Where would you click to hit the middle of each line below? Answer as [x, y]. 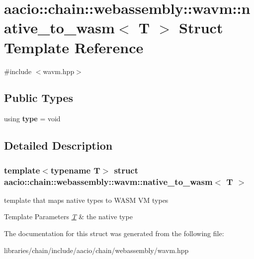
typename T [75, 170]
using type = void [32, 119]
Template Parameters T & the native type [68, 216]
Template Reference [74, 47]
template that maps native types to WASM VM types [86, 200]
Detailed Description [58, 145]
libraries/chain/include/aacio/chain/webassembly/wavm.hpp [96, 250]
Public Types [39, 98]
